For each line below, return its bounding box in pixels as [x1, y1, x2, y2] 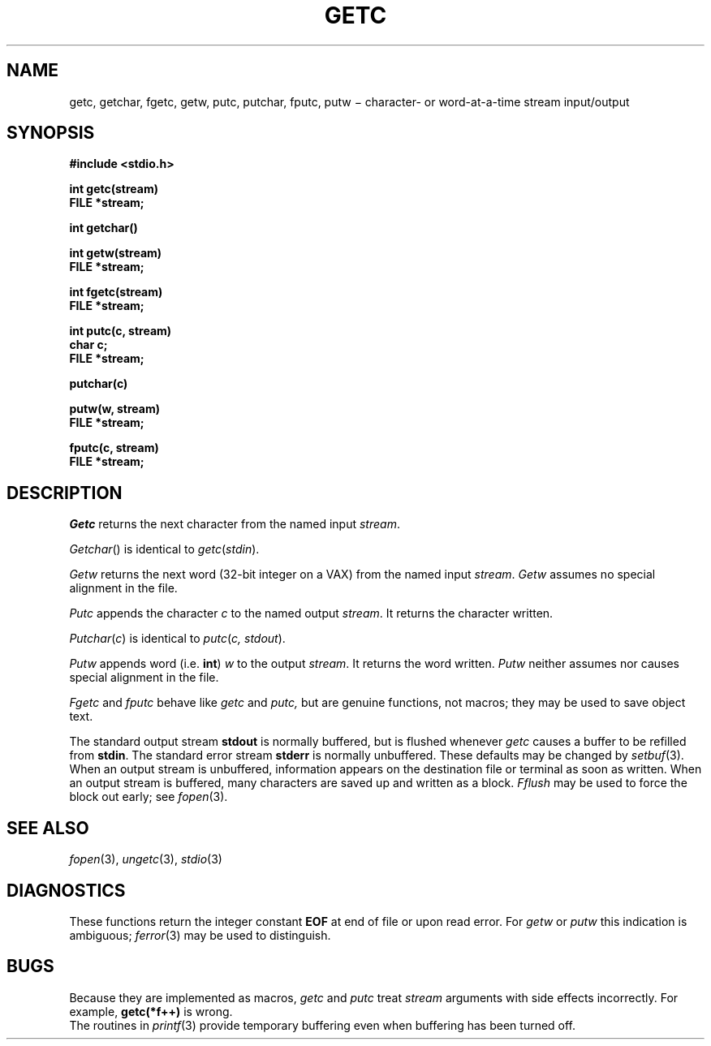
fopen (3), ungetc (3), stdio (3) [69, 852, 222, 867]
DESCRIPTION [6, 482, 123, 503]
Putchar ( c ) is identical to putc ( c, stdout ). [69, 631, 286, 646]
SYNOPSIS [6, 123, 95, 144]
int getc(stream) [69, 182, 159, 196]
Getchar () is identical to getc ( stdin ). [69, 542, 260, 557]
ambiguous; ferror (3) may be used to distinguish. [69, 928, 331, 942]
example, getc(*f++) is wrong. [69, 1004, 233, 1018]
